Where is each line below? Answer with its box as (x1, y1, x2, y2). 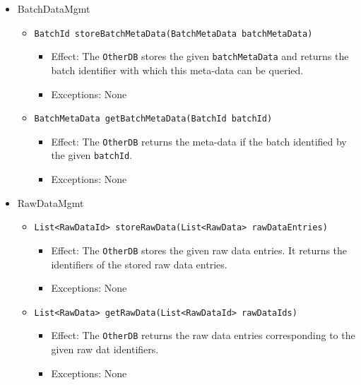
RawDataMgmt (17, 195, 84, 210)
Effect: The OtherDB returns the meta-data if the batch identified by (51, 134, 347, 148)
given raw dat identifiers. (51, 342, 159, 357)
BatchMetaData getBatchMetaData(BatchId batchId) (34, 114, 273, 124)
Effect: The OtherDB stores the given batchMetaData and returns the (51, 49, 349, 64)
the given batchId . (51, 148, 133, 162)
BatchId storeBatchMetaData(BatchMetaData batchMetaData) (34, 28, 313, 39)
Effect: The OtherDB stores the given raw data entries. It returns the (51, 242, 348, 257)
